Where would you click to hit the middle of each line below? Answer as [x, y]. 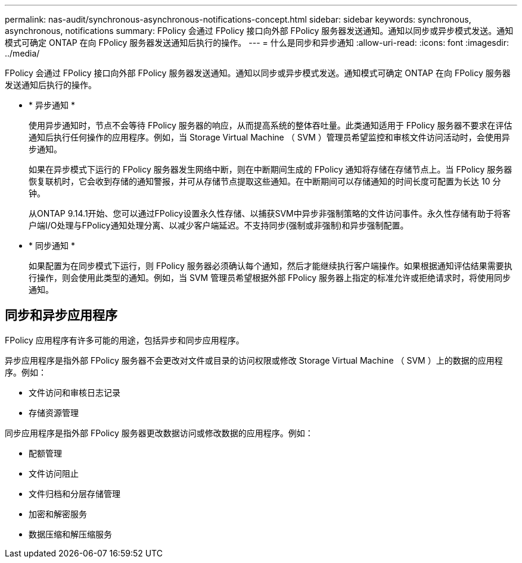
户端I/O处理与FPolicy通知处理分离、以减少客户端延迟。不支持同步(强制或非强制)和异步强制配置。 [219, 225]
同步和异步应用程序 [61, 315]
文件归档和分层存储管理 [74, 493]
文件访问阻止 [54, 473]
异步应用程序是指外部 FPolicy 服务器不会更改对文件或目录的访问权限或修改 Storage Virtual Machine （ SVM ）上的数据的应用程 [254, 360]
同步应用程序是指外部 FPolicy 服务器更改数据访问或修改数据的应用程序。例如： [159, 433]
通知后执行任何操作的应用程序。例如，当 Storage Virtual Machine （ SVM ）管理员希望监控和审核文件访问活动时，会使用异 [269, 137]
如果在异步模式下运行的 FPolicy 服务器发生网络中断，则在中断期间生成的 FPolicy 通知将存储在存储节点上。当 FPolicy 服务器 [271, 169]
